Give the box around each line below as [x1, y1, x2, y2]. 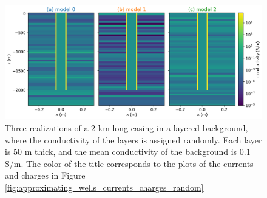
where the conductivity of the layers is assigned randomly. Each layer [5, 133, 262, 146]
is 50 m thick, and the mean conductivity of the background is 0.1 [5, 145, 251, 158]
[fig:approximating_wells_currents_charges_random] [5, 180, 204, 193]
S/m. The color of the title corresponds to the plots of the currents [5, 157, 254, 169]
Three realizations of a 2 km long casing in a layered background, [5, 121, 248, 134]
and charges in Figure [5, 169, 86, 182]
